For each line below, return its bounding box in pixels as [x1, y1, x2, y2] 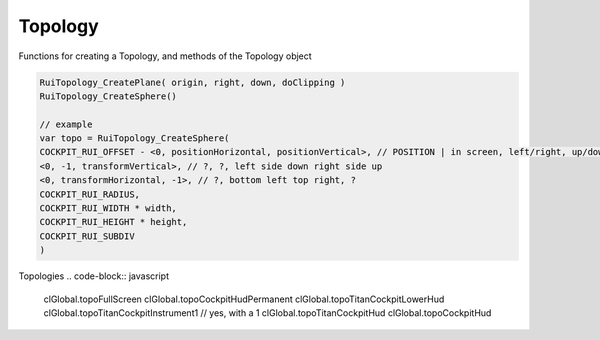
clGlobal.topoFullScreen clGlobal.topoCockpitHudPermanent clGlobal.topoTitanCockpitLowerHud [43, 293, 445, 305]
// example [39, 118, 93, 130]
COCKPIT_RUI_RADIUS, [39, 188, 140, 200]
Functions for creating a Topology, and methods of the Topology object [18, 50, 312, 62]
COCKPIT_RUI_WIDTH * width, [39, 203, 177, 214]
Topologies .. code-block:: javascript [18, 270, 170, 282]
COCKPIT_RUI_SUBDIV [39, 230, 135, 242]
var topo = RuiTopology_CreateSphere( [39, 133, 230, 144]
